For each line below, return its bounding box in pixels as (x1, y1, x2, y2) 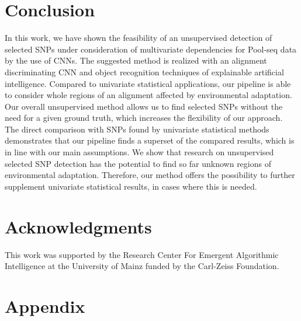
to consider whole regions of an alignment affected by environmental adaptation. (5, 89, 292, 101)
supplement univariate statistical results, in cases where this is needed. (5, 180, 257, 192)
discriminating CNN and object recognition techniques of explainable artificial (5, 65, 284, 78)
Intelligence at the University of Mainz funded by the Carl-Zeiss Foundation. (5, 260, 279, 272)
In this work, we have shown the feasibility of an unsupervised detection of (5, 32, 272, 44)
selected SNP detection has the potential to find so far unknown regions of (5, 157, 271, 169)
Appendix (5, 294, 85, 317)
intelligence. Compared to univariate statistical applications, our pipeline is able (5, 77, 291, 89)
